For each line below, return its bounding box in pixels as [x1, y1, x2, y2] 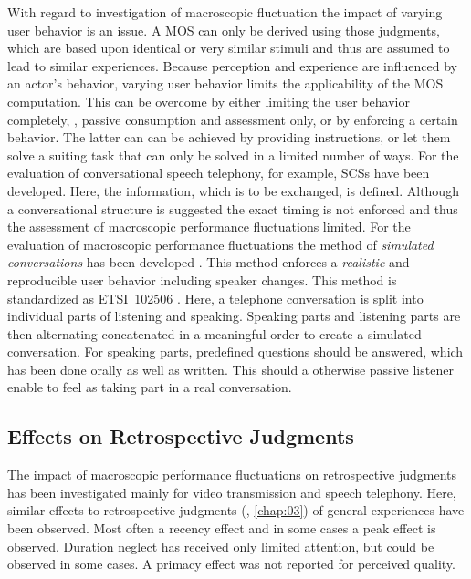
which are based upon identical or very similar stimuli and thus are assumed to [7, 38, 450, 57]
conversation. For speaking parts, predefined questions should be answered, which [7, 342, 464, 361]
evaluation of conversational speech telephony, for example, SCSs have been [7, 163, 430, 182]
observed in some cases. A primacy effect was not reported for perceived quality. [7, 554, 455, 574]
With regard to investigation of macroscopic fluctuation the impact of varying [7, 3, 443, 21]
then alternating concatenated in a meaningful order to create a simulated [7, 324, 422, 343]
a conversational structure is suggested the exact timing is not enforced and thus [7, 199, 458, 218]
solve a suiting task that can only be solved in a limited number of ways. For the [7, 145, 459, 164]
